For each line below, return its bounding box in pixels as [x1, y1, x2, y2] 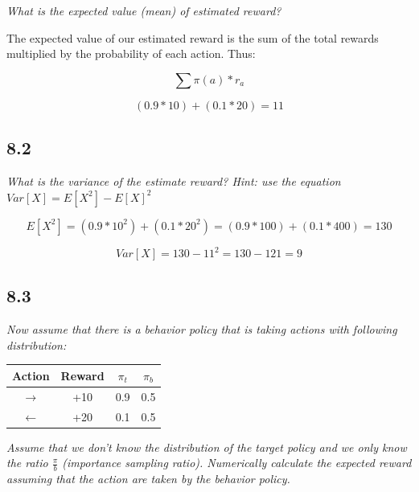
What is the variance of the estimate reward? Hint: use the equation [6, 172, 341, 189]
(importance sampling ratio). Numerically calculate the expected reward [62, 454, 412, 471]
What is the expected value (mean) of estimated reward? [6, 2, 281, 18]
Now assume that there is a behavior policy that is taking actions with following [6, 321, 397, 338]
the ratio [6, 454, 48, 471]
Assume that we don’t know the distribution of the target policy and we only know [6, 438, 407, 455]
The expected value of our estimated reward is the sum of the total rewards [6, 29, 379, 46]
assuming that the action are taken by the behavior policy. [6, 470, 290, 487]
